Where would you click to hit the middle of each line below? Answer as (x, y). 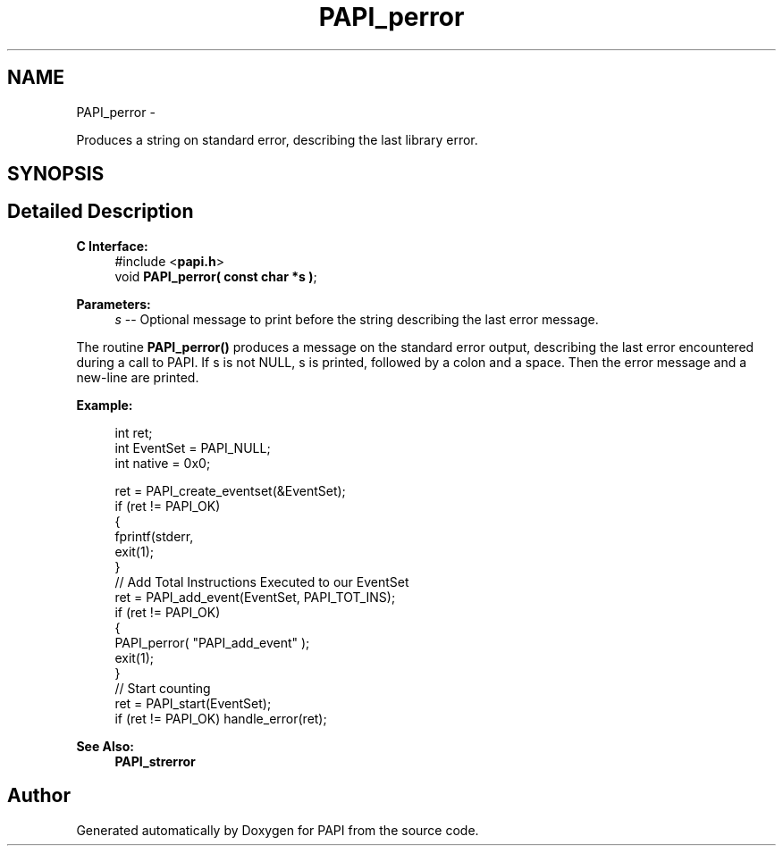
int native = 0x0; (163, 463)
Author (39, 796)
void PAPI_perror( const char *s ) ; (216, 276)
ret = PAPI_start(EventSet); (193, 703)
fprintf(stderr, (154, 536)
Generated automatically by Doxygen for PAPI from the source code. (278, 830)
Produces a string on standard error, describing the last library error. (277, 139)
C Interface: (112, 246)
